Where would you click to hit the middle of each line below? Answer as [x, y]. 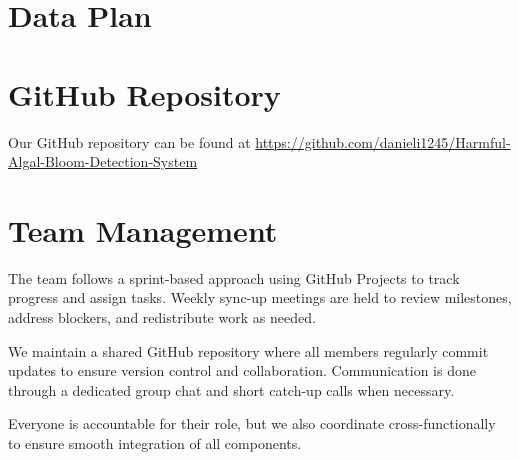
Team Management [143, 229]
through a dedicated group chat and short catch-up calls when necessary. [231, 389]
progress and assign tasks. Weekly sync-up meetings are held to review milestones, [260, 297]
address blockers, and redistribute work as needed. [162, 317]
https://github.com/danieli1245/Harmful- [383, 141]
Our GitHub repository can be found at [129, 141]
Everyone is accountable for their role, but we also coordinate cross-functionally [252, 423]
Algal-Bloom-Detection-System [103, 161]
